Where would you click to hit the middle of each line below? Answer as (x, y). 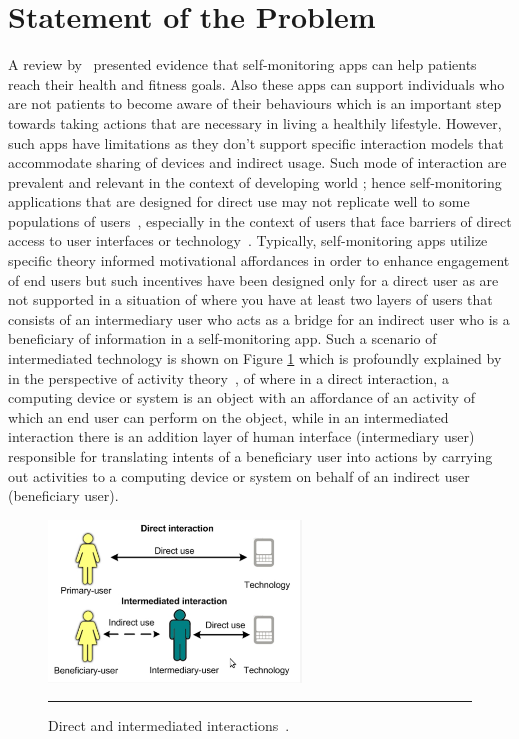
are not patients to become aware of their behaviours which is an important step (255, 103)
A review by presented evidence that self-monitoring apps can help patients (242, 64)
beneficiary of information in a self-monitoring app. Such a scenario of (222, 338)
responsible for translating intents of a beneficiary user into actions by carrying (250, 456)
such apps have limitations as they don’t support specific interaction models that (256, 142)
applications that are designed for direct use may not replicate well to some (239, 201)
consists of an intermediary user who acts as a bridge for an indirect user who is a (259, 318)
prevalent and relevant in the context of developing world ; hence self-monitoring (255, 181)
